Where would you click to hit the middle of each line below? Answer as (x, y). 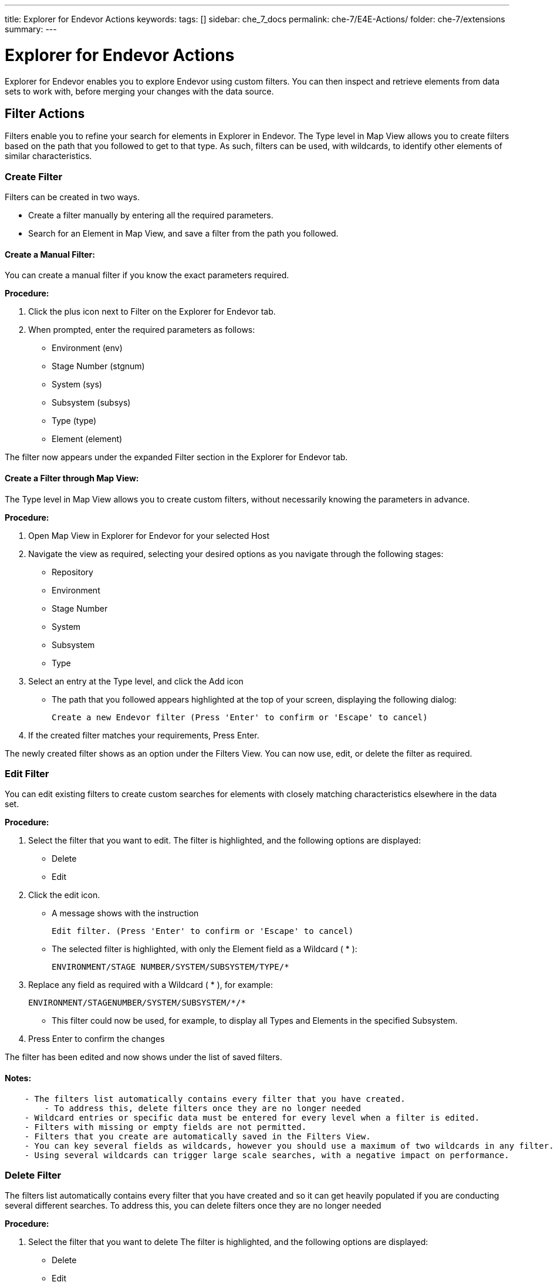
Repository (72, 572)
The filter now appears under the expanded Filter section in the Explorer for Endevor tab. (176, 457)
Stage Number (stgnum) (98, 366)
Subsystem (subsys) (91, 403)
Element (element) (87, 439)
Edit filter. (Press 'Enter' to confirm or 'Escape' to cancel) (203, 931)
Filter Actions (45, 113)
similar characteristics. (48, 156)
